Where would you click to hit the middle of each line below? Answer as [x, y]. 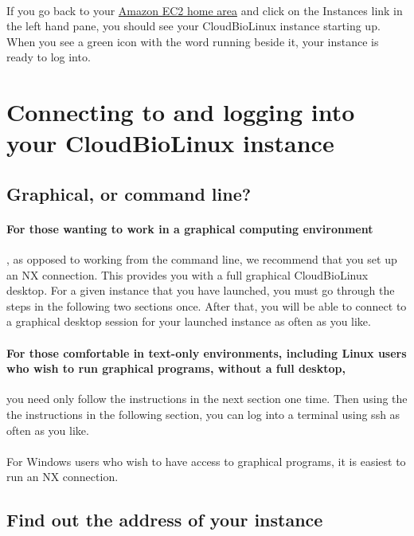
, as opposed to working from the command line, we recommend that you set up [202, 259]
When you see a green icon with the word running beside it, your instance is [193, 41]
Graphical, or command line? [129, 193]
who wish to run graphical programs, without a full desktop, [176, 368]
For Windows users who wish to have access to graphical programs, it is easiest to [206, 461]
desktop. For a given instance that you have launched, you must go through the [201, 290]
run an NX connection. [62, 477]
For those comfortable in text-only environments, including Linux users [207, 352]
